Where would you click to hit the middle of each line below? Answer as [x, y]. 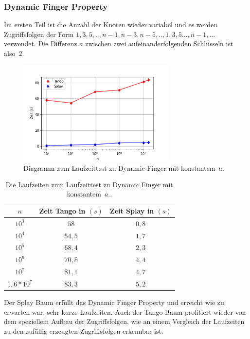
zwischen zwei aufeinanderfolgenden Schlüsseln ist [159, 44]
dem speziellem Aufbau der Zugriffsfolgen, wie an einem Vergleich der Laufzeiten [124, 321]
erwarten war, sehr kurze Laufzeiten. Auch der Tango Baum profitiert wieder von [125, 312]
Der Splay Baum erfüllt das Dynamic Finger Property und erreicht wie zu [114, 302]
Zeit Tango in [62, 210]
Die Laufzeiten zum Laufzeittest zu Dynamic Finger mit [89, 184]
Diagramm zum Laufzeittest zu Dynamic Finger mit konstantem [119, 168]
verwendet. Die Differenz [41, 44]
